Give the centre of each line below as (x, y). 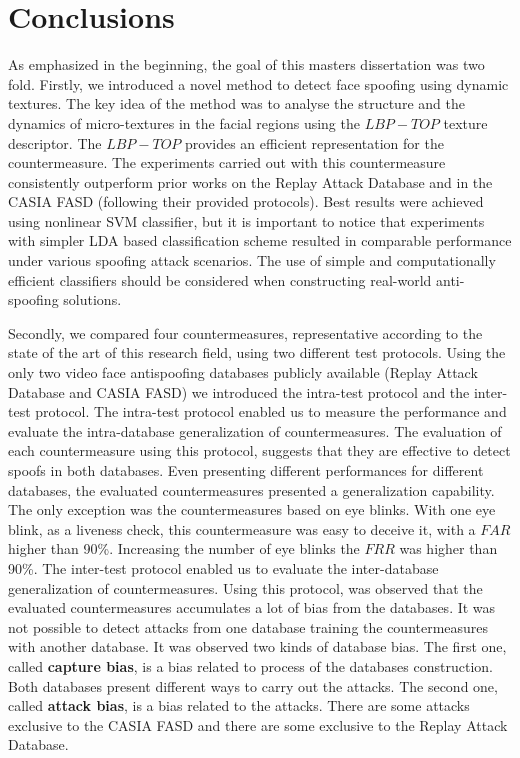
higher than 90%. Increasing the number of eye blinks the (184, 548)
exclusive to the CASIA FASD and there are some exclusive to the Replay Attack (258, 724)
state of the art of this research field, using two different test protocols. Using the (257, 352)
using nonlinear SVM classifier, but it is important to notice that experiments (246, 220)
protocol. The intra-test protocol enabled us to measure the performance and (271, 411)
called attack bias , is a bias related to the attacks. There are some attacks (239, 705)
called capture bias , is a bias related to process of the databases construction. (250, 665)
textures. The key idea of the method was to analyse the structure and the (236, 103)
